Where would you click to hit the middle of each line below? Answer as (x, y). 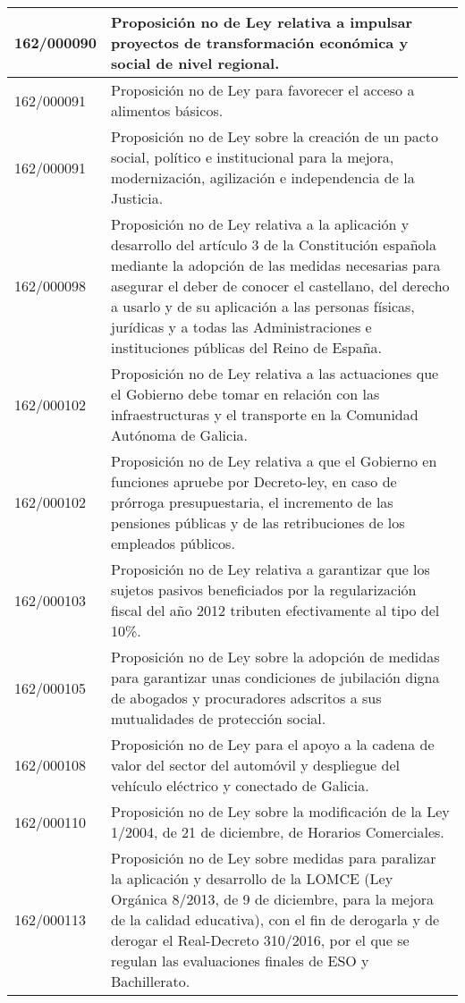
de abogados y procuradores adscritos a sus (246, 698)
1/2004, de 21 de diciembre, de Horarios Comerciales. (278, 832)
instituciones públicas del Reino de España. (247, 347)
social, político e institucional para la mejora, (253, 157)
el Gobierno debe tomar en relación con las (245, 394)
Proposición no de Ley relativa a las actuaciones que (275, 373)
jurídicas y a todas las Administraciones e (241, 327)
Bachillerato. (151, 981)
